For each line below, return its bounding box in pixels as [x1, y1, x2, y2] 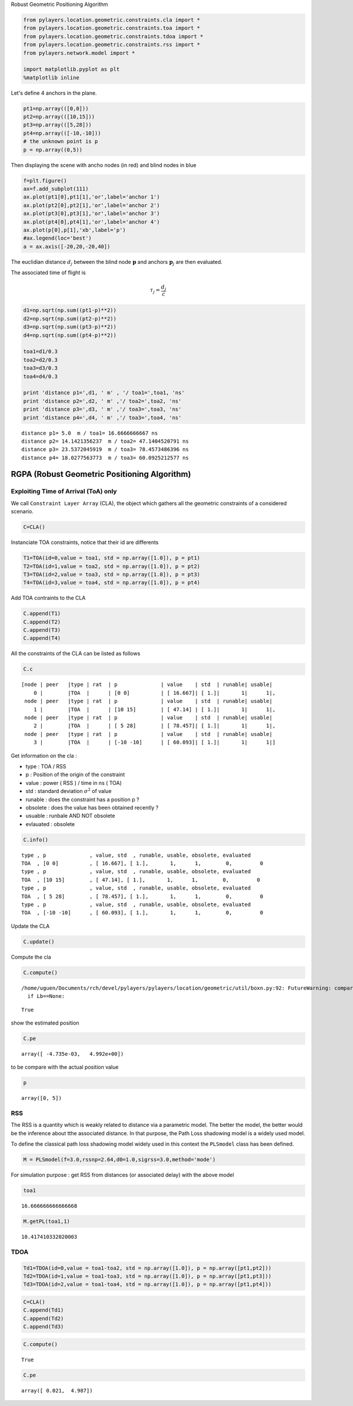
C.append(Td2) [23, 1315, 64, 1322]
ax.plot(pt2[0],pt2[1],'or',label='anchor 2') [23, 202, 160, 208]
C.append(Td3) [23, 1324, 64, 1330]
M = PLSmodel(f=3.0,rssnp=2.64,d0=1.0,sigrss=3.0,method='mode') [23, 1156, 216, 1163]
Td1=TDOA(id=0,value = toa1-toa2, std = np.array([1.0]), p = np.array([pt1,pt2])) [23, 1265, 272, 1271]
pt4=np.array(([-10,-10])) [23, 130, 101, 137]
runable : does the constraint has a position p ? [25, 795, 139, 803]
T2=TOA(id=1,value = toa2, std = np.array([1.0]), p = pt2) [23, 563, 201, 569]
